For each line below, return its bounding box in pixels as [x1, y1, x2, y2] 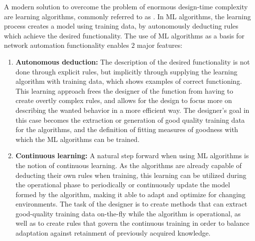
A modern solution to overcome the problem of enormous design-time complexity [4, 1, 248, 11]
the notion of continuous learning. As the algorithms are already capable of [15, 160, 242, 170]
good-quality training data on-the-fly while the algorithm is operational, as [15, 208, 241, 218]
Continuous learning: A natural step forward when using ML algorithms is [15, 150, 249, 161]
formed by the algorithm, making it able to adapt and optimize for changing [15, 189, 246, 199]
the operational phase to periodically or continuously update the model [15, 179, 230, 190]
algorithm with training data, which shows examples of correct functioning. [15, 76, 242, 86]
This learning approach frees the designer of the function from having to [15, 85, 233, 96]
